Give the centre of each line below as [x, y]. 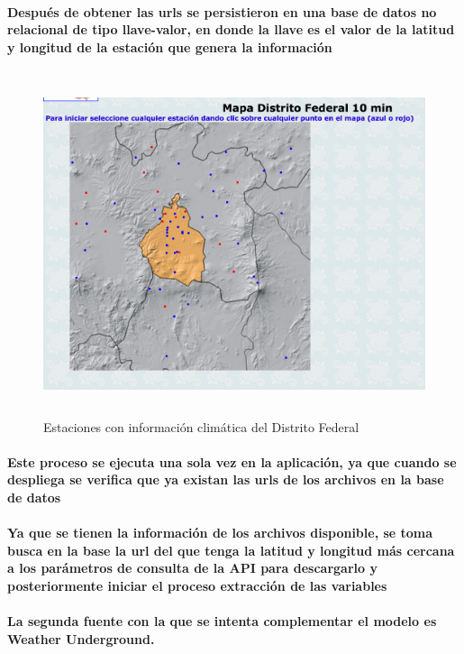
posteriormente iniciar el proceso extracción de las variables [197, 585]
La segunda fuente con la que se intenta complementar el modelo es [222, 621]
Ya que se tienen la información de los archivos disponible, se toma [220, 533]
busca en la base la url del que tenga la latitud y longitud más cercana [231, 550]
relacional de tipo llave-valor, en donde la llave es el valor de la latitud [231, 29]
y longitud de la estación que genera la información [170, 46]
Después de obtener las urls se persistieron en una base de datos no [222, 11]
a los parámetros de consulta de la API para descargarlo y [192, 568]
